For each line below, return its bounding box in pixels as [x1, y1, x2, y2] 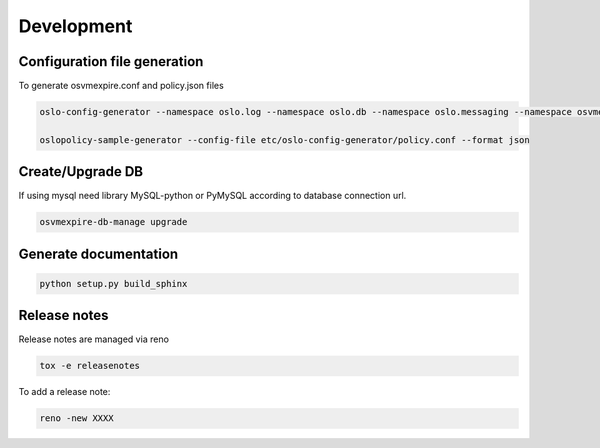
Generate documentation [18, 245, 179, 262]
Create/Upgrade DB [18, 163, 144, 180]
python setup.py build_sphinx [39, 278, 188, 289]
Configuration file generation [18, 53, 204, 70]
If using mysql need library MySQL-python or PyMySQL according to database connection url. [18, 190, 407, 202]
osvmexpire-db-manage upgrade [39, 216, 188, 228]
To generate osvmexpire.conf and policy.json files [18, 80, 224, 92]
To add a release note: [18, 386, 111, 398]
